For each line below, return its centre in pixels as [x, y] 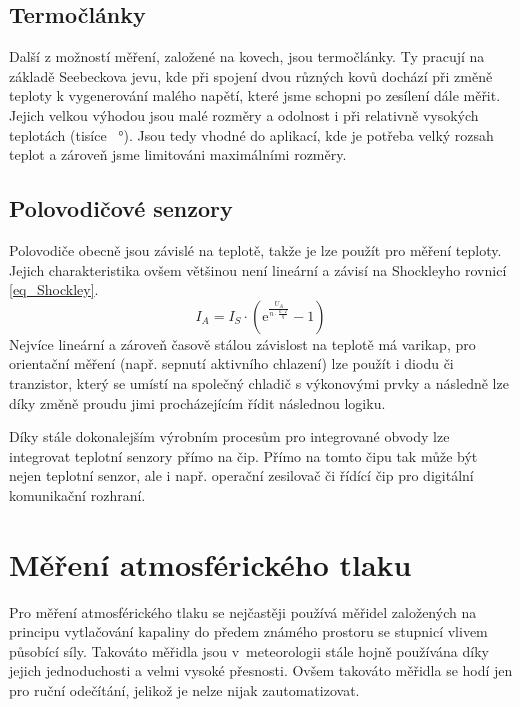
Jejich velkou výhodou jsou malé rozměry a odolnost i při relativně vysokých [244, 114]
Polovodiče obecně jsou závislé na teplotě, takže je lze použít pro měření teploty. [255, 249]
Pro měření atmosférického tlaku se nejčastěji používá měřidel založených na [243, 611]
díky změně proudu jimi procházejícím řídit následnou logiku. [197, 402]
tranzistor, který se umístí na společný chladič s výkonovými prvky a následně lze [259, 382]
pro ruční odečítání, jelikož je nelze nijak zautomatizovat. [184, 690]
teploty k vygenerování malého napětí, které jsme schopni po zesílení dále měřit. [255, 95]
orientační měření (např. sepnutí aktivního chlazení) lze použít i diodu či [231, 363]
